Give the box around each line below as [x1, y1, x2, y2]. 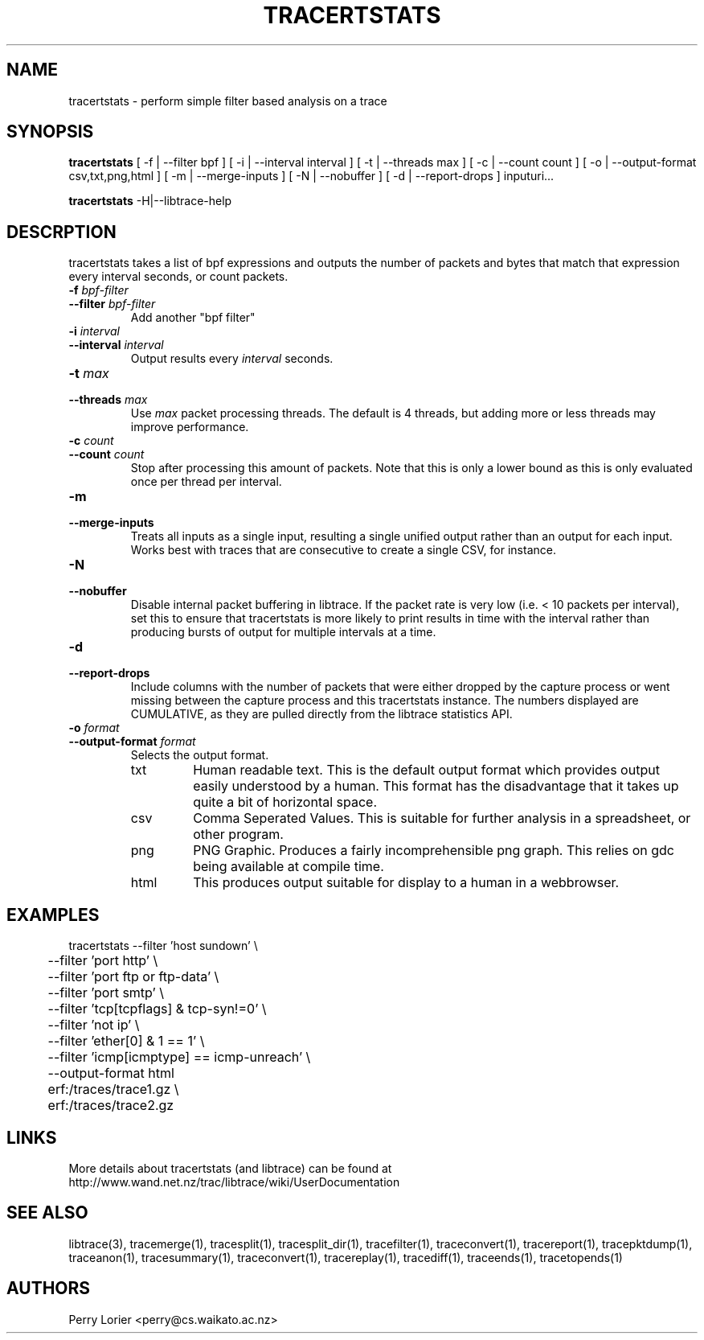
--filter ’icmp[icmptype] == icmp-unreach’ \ [47, 1049, 311, 1066]
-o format [68, 721, 120, 735]
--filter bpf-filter [68, 297, 156, 311]
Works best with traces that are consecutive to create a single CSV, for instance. [130, 543, 556, 557]
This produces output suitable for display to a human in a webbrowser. [193, 874, 620, 891]
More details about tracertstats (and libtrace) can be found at [68, 1161, 392, 1175]
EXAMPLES [6, 904, 100, 925]
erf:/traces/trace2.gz [47, 1097, 174, 1114]
